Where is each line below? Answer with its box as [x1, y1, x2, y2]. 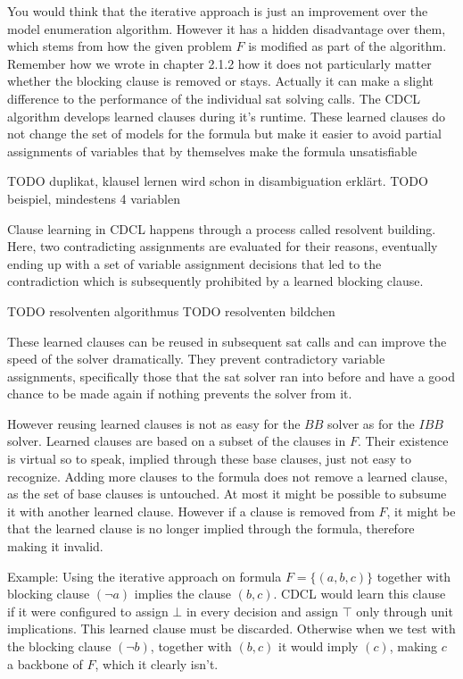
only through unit [356, 601, 453, 620]
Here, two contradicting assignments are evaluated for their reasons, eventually [7, 237, 438, 256]
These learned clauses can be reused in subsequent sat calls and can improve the [7, 331, 447, 350]
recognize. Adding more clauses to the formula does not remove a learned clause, [7, 466, 448, 485]
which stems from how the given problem [7, 37, 232, 55]
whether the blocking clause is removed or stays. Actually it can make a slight [7, 71, 434, 90]
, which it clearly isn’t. [95, 654, 219, 673]
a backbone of [7, 654, 83, 673]
